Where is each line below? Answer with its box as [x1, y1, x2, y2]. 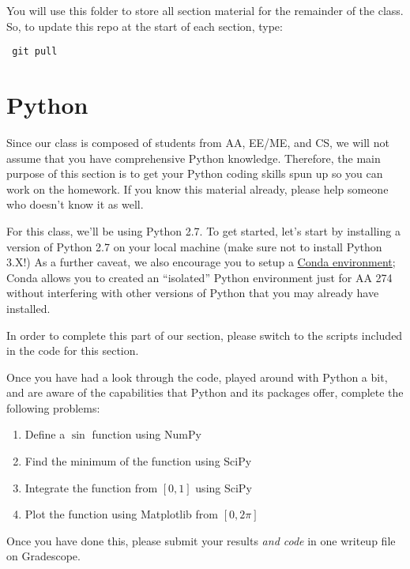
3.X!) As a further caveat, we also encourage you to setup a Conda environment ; [6, 254, 396, 270]
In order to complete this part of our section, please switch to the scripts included [6, 326, 403, 343]
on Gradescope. [6, 548, 81, 564]
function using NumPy [92, 426, 201, 443]
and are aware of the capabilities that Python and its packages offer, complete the [6, 384, 404, 401]
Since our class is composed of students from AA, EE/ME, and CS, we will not [6, 134, 389, 150]
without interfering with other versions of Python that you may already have [6, 284, 379, 301]
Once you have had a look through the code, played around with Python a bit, [6, 368, 388, 385]
